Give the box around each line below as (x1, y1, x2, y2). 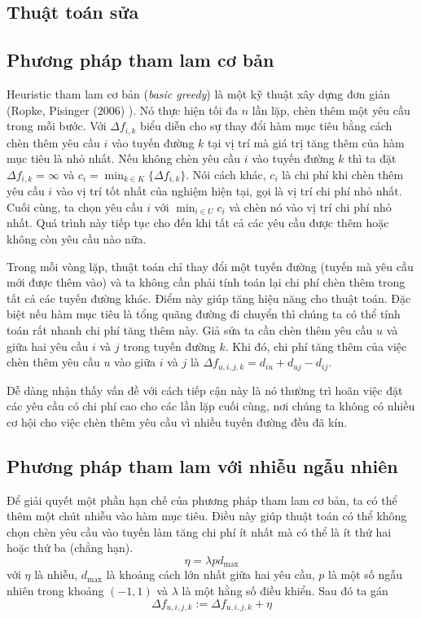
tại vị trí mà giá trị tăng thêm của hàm (208, 134, 405, 151)
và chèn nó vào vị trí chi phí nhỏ (229, 198, 392, 215)
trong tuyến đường (123, 337, 216, 354)
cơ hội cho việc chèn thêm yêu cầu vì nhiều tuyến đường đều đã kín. (7, 413, 348, 430)
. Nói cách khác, (186, 165, 266, 182)
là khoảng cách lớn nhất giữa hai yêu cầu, (106, 566, 315, 583)
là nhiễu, (34, 566, 78, 583)
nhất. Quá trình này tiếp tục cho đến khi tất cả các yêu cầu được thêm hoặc (7, 214, 389, 231)
